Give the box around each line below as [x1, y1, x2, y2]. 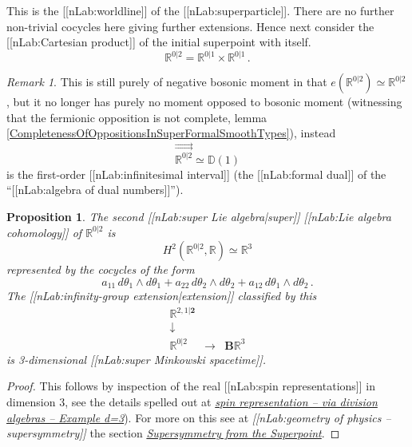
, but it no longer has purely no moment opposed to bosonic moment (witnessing [6, 93, 402, 110]
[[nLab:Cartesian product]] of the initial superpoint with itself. [6, 34, 311, 50]
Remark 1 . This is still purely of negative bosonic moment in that [6, 73, 327, 90]
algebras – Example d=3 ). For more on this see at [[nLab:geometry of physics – [6, 409, 391, 425]
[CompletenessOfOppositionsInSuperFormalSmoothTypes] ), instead [6, 125, 336, 141]
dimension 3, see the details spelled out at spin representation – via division [6, 394, 378, 410]
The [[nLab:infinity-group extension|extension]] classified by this [6, 287, 317, 304]
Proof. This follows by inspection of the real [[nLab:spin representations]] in [6, 378, 375, 394]
